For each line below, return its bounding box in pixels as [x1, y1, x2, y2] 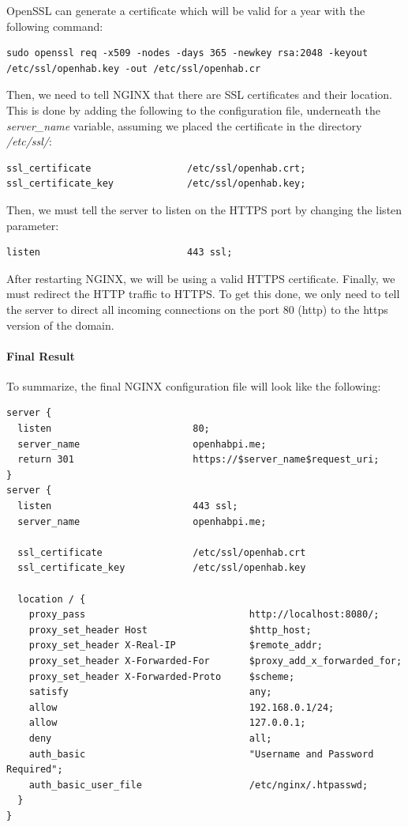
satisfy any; [28, 686, 272, 698]
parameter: [6, 217, 59, 233]
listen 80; [17, 423, 210, 435]
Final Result [6, 347, 75, 364]
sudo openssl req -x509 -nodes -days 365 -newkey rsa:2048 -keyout [6, 47, 369, 59]
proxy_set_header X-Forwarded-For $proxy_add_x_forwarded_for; [28, 655, 402, 667]
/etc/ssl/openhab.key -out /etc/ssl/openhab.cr [6, 62, 261, 74]
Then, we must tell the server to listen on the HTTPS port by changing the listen [6, 201, 402, 217]
